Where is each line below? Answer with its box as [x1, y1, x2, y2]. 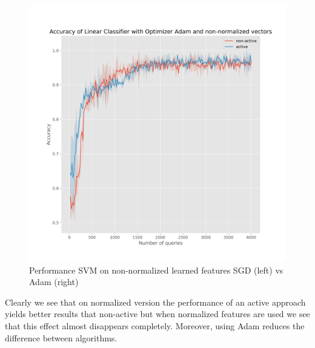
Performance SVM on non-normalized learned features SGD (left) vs [29, 263, 283, 276]
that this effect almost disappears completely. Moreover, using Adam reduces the [5, 319, 305, 332]
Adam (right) [29, 275, 79, 288]
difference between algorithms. [5, 331, 118, 344]
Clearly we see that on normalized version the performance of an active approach [5, 295, 306, 308]
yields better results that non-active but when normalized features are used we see [5, 307, 310, 320]
